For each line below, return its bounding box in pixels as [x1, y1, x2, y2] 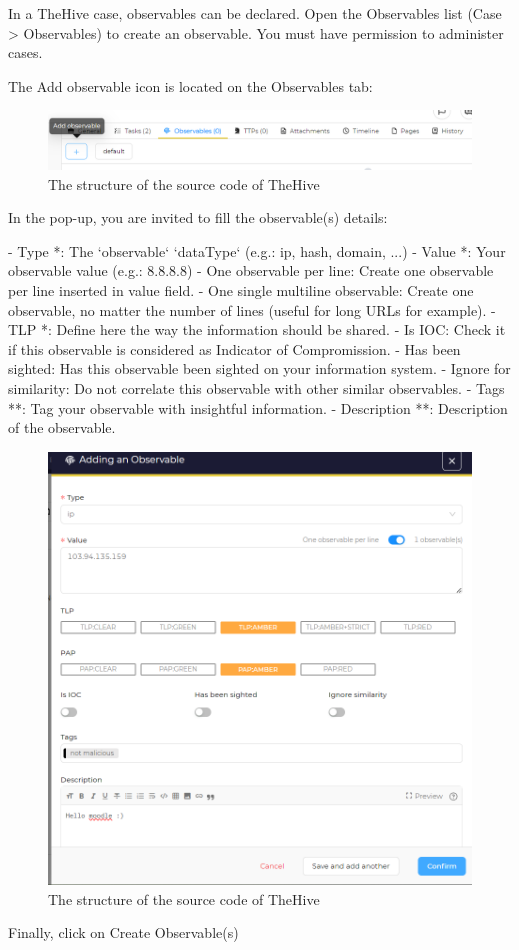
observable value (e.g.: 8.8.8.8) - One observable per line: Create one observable [8, 260, 494, 281]
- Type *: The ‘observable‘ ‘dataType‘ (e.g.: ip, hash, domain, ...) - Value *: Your [8, 240, 506, 261]
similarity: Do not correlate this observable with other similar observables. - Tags [8, 377, 505, 398]
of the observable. [8, 417, 116, 438]
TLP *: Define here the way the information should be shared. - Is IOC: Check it [8, 319, 506, 340]
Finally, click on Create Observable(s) [8, 922, 239, 943]
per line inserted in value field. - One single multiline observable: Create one [8, 279, 474, 300]
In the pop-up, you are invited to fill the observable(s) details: [8, 207, 388, 228]
